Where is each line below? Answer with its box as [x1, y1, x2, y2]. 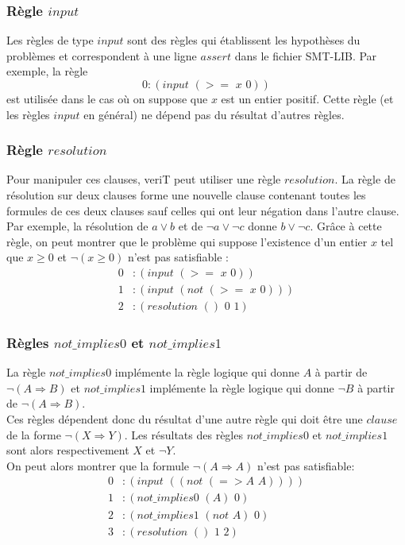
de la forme [6, 426, 61, 443]
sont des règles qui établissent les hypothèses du [127, 32, 361, 48]
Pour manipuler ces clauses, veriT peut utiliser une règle [6, 171, 281, 187]
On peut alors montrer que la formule [6, 457, 190, 473]
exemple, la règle [6, 63, 88, 79]
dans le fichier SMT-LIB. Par [234, 47, 377, 64]
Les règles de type [6, 32, 94, 48]
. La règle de [334, 171, 395, 187]
